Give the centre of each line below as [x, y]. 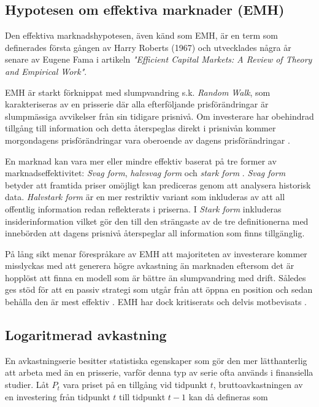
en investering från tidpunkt [58, 396]
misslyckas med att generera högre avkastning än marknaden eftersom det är [150, 266]
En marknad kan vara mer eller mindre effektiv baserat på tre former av [141, 161]
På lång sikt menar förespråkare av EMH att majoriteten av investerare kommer [156, 253]
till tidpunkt [142, 396]
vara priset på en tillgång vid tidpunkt [135, 385]
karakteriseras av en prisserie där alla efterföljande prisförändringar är [137, 104]
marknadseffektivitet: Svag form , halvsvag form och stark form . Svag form [145, 173]
